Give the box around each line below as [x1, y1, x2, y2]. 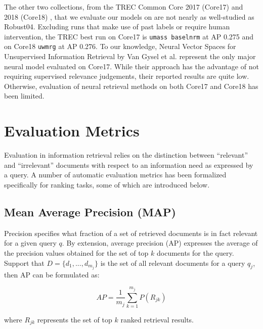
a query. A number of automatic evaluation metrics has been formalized [4, 169, 227, 180]
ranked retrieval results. [120, 314, 194, 324]
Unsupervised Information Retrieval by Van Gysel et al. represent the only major [4, 51, 256, 62]
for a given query [4, 238, 57, 248]
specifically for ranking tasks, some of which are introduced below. [4, 179, 210, 190]
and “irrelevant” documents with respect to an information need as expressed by [4, 159, 253, 170]
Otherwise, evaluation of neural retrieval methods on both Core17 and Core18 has [4, 80, 258, 91]
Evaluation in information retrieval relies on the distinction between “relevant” [4, 150, 248, 160]
